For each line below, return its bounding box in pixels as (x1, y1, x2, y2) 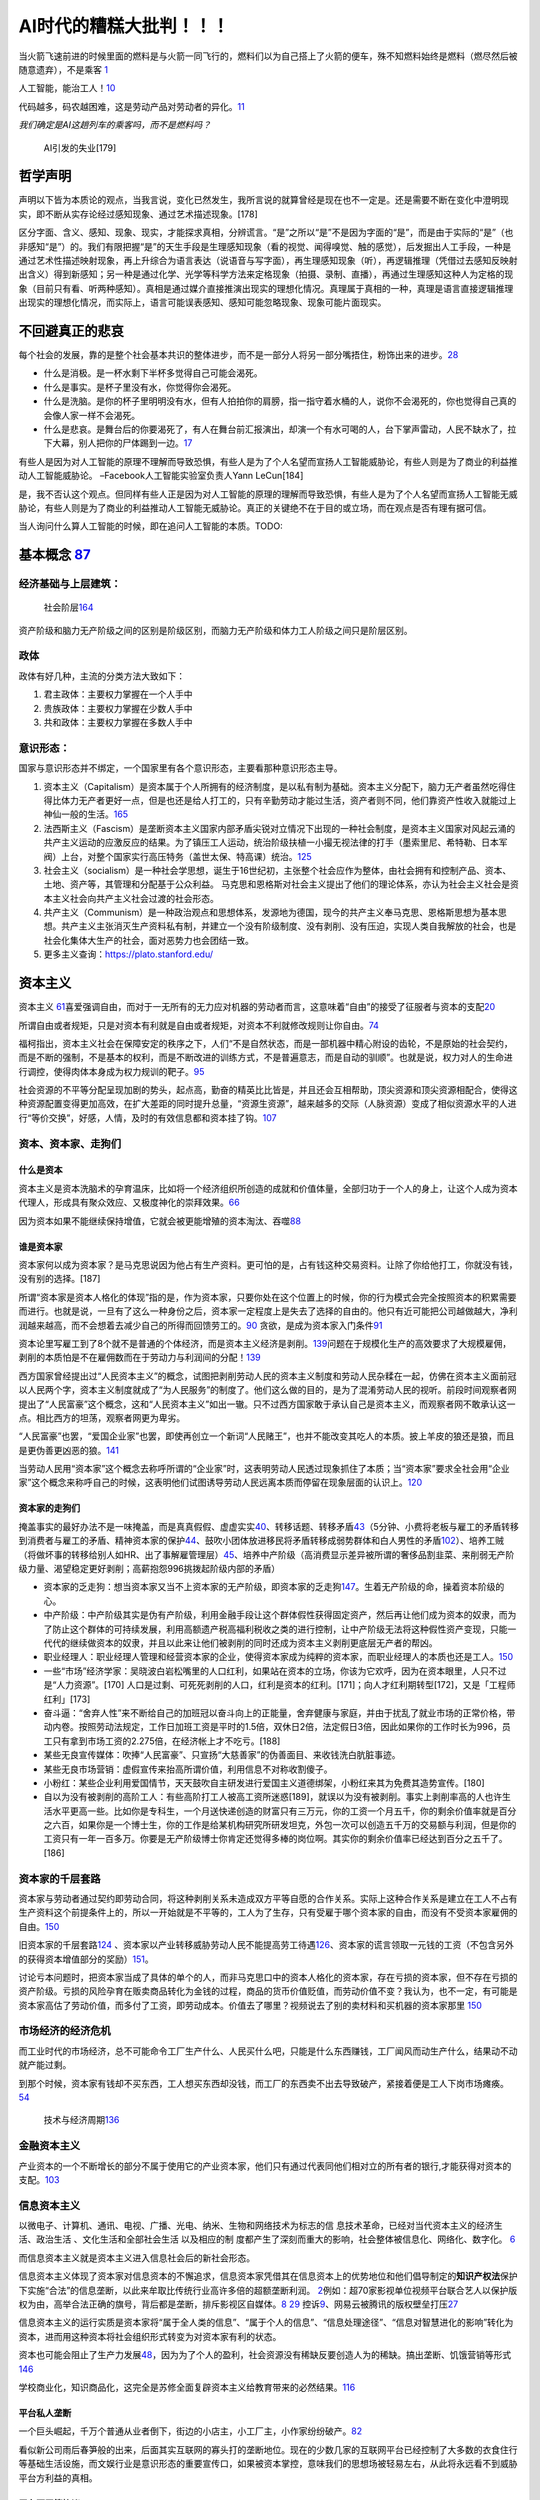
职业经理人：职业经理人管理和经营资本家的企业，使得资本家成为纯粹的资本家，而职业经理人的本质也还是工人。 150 (43, 1651, 514, 1663)
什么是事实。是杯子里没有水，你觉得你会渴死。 (43, 381, 237, 393)
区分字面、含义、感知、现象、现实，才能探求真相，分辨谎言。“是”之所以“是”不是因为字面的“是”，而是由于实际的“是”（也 (18, 226, 514, 239)
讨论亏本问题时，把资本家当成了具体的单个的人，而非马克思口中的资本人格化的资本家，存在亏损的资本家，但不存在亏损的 (18, 1971, 518, 1983)
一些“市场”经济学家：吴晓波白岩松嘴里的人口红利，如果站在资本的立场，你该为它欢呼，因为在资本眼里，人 (43, 1665, 481, 1677)
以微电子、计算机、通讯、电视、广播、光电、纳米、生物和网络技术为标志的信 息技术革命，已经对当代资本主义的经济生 (18, 2220, 503, 2232)
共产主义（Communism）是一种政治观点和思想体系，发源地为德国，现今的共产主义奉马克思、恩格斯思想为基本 (43, 906, 499, 919)
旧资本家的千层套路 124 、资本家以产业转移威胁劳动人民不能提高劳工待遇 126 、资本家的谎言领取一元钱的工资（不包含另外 (18, 1939, 514, 1951)
